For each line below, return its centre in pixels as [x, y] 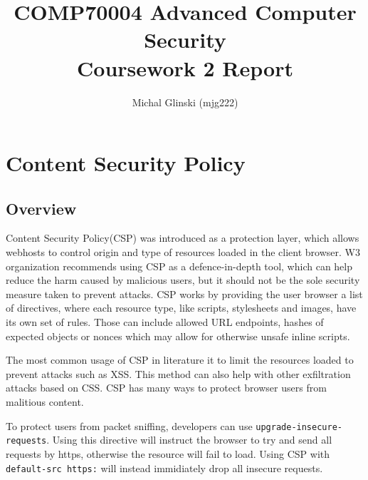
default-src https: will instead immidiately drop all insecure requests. [164, 468]
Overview [41, 208]
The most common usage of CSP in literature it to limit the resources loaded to [180, 360]
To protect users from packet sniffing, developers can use [129, 425]
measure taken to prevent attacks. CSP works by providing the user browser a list [184, 293]
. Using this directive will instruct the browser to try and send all [189, 440]
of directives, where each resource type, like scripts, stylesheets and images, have [181, 308]
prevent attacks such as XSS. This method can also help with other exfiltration [178, 373]
